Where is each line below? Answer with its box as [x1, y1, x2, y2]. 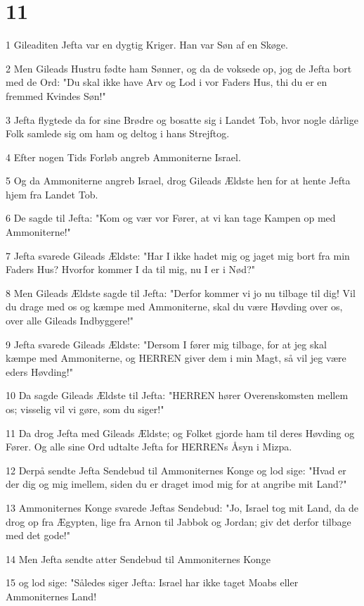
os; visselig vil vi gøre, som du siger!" [6, 402, 164, 416]
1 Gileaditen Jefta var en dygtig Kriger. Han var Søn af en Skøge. [6, 37, 288, 52]
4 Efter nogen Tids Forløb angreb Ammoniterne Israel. [6, 149, 241, 164]
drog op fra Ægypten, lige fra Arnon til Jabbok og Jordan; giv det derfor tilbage [6, 514, 351, 529]
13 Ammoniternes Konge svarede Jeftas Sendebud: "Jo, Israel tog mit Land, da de [6, 500, 359, 515]
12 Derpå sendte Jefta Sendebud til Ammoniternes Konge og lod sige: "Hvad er [6, 462, 346, 477]
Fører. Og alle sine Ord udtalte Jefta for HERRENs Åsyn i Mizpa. [6, 439, 292, 454]
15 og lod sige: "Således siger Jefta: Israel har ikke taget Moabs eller [6, 575, 299, 590]
